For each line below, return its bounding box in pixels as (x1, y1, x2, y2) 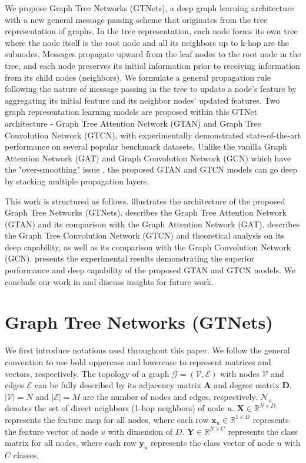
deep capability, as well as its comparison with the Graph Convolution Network (5, 240, 291, 253)
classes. (13, 448, 39, 461)
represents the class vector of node (151, 436, 275, 449)
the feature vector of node (5, 425, 98, 437)
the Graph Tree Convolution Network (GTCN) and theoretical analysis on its (5, 229, 285, 242)
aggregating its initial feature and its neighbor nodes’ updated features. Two (5, 94, 280, 106)
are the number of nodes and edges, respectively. (82, 390, 258, 402)
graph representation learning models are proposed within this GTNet (5, 105, 258, 118)
